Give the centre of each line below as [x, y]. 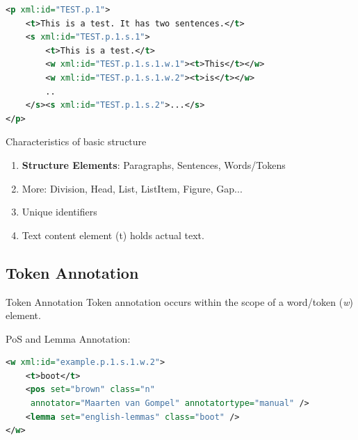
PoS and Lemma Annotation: [68, 338]
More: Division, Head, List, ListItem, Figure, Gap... [132, 188]
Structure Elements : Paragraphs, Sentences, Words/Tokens [154, 164]
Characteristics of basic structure [76, 141]
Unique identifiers [59, 212]
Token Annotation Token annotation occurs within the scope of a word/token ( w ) [179, 301]
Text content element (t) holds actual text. [113, 235]
